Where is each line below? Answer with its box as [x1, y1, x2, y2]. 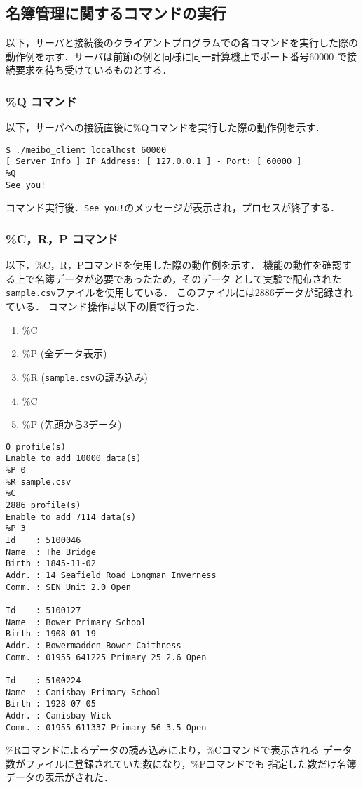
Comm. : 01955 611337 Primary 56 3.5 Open [6, 722, 207, 733]
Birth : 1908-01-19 [6, 629, 96, 639]
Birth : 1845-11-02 [6, 559, 96, 569]
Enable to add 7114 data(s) [6, 512, 137, 522]
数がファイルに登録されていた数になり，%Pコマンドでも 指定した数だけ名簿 [6, 756, 357, 770]
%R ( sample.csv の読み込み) [22, 369, 148, 384]
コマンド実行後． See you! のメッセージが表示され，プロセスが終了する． [6, 200, 340, 215]
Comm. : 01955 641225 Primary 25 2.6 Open [6, 652, 207, 662]
